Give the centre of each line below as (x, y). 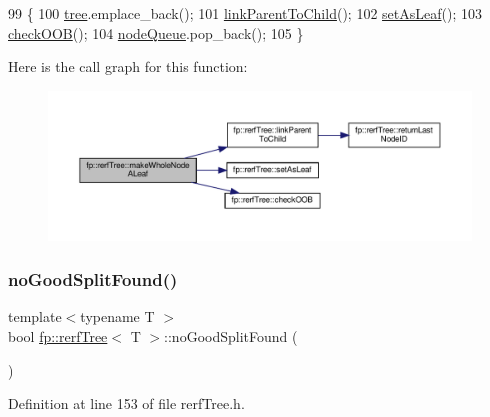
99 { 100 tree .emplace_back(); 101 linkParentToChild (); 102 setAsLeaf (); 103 (245, 13)
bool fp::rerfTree (58, 336)
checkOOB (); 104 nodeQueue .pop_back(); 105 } (156, 32)
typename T (117, 316)
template (35, 316)
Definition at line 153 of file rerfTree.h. (126, 403)
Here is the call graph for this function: (128, 66)
